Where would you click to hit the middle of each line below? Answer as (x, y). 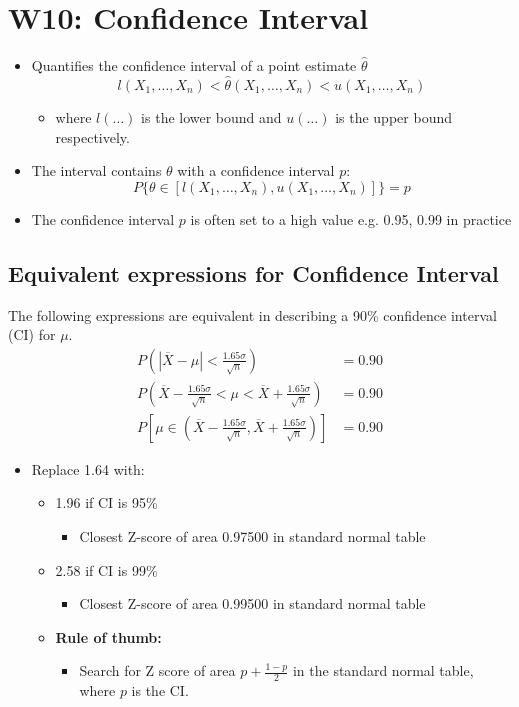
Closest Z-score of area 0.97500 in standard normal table (252, 535)
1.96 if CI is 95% (106, 502)
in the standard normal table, (383, 670)
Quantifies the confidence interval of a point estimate (194, 65)
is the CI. (160, 690)
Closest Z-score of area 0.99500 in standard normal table (252, 603)
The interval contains (96, 170)
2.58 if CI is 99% (106, 569)
